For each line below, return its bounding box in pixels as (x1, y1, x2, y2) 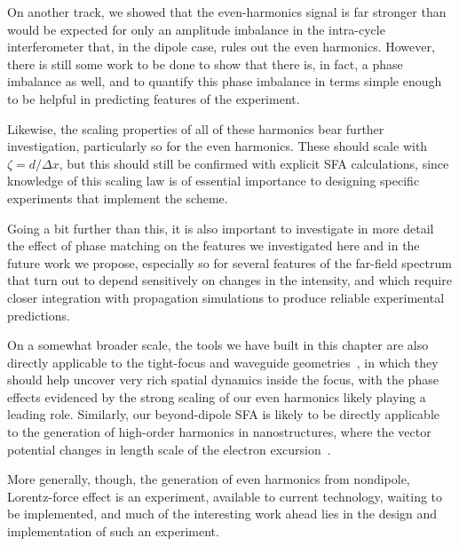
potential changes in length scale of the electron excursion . (7, 439, 331, 458)
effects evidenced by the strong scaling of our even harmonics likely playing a (7, 387, 426, 406)
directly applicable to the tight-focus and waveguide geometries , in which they (7, 352, 439, 371)
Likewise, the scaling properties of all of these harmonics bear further (7, 119, 384, 138)
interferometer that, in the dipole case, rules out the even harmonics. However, (7, 37, 435, 56)
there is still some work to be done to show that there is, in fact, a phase (7, 54, 403, 73)
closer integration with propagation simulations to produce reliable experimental (7, 288, 445, 306)
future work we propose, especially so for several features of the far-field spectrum (7, 253, 452, 272)
